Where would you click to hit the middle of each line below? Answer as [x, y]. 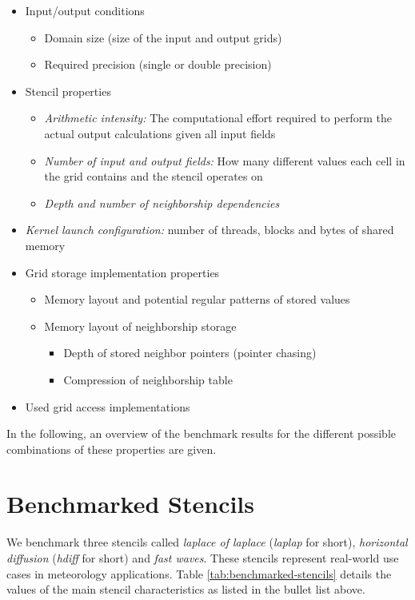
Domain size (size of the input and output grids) [163, 37]
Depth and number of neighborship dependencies [162, 203]
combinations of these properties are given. [112, 449]
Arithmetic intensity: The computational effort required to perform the [218, 118]
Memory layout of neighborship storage [140, 326]
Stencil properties [68, 91]
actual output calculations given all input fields [160, 133]
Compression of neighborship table [148, 379]
